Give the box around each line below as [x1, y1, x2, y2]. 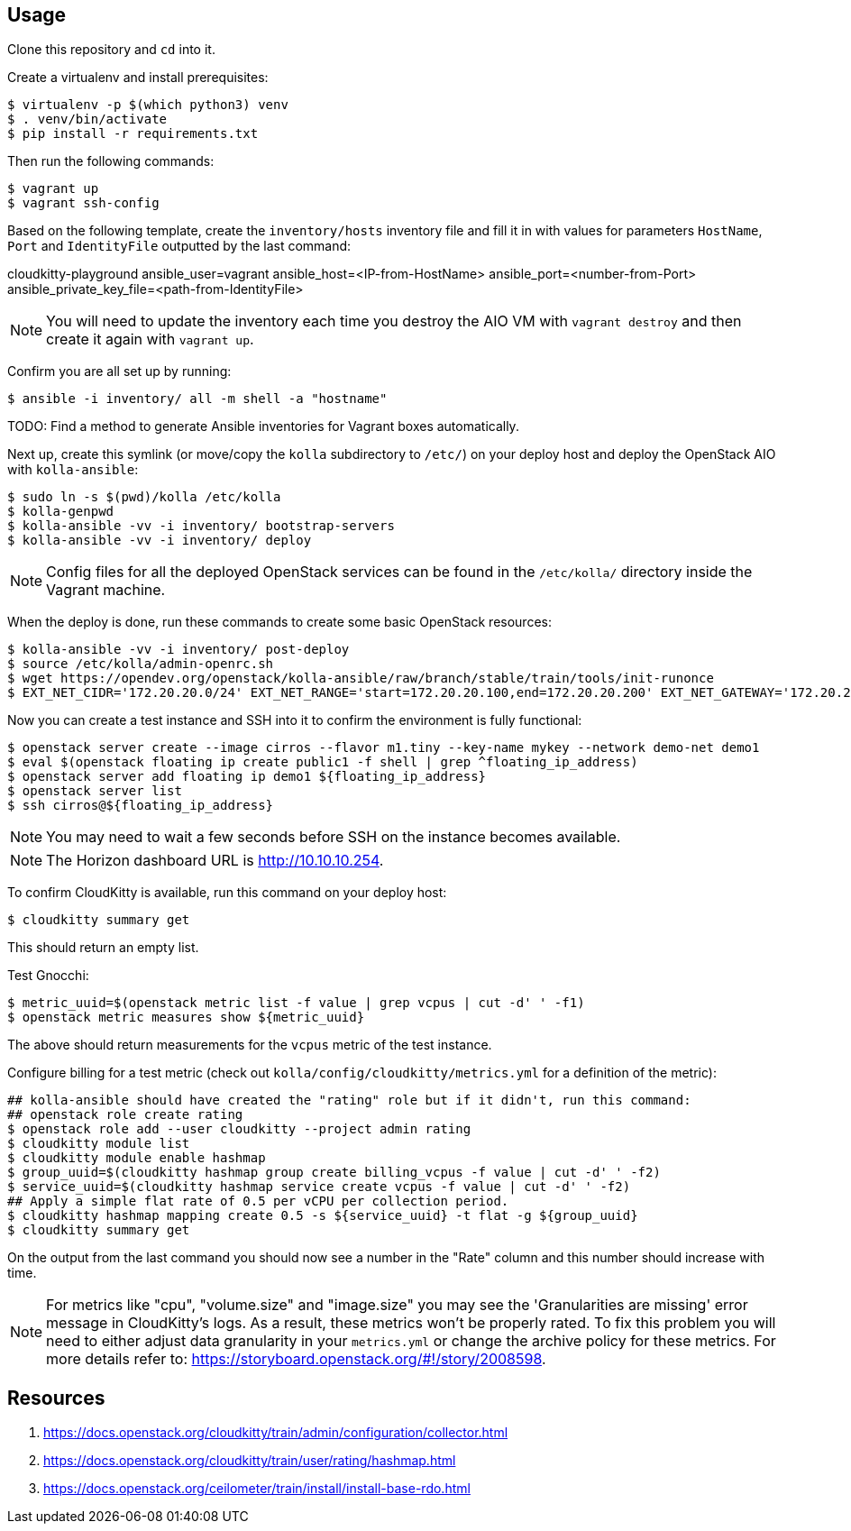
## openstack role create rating [7, 1107, 243, 1123]
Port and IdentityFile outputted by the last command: [7, 238, 352, 254]
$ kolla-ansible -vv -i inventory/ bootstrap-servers [7, 518, 395, 534]
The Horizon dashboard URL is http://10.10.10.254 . [46, 851, 384, 870]
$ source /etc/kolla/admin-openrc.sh [7, 656, 274, 672]
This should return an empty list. [7, 940, 199, 956]
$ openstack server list [7, 784, 182, 799]
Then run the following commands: [7, 153, 215, 170]
